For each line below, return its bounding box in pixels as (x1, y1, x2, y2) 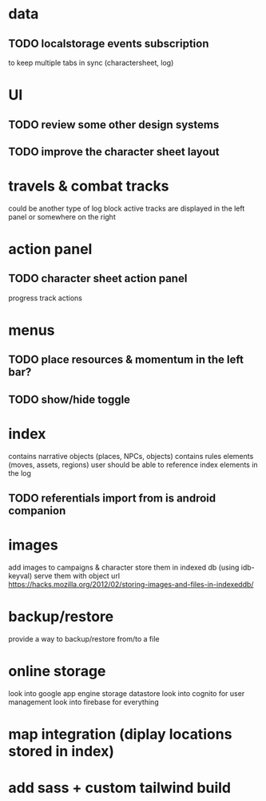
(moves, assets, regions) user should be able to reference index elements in (8, 460, 258, 469)
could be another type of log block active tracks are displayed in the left (8, 203, 245, 213)
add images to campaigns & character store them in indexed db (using (8, 562, 240, 573)
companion (8, 504, 66, 517)
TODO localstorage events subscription (8, 37, 209, 50)
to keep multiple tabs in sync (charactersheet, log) (8, 58, 174, 67)
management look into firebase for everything (8, 698, 159, 707)
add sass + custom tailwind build (8, 779, 232, 797)
